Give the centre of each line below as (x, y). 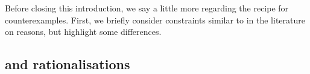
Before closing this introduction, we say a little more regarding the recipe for (147, 8)
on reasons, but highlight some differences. (83, 32)
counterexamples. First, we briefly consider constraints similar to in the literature (155, 20)
